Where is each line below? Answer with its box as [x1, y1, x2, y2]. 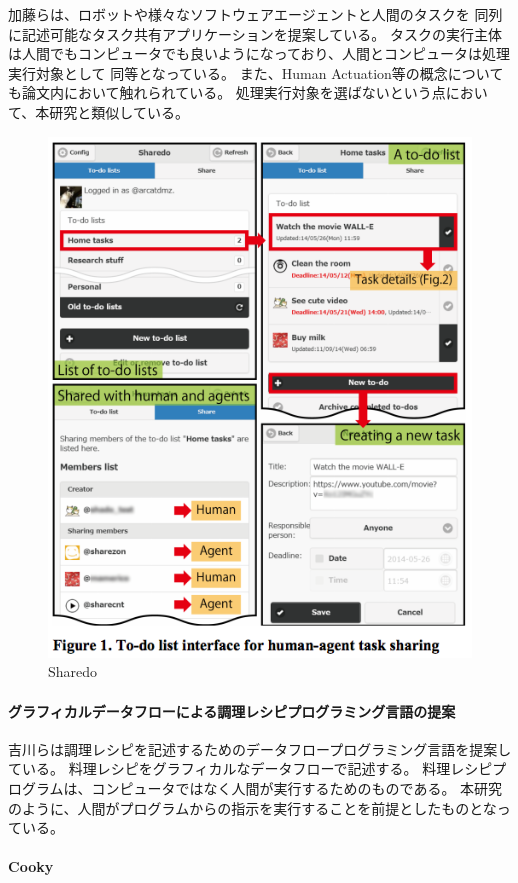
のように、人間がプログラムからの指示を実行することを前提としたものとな [8, 797, 497, 818]
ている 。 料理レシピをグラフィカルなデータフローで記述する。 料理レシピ [8, 758, 493, 779]
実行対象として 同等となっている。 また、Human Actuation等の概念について [8, 62, 504, 83]
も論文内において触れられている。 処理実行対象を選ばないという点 [8, 82, 446, 103]
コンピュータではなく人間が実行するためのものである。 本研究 [91, 777, 503, 798]
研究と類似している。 [49, 101, 189, 122]
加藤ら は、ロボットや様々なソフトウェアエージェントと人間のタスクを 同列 [8, 4, 503, 24]
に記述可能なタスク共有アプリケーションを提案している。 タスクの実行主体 [8, 23, 502, 44]
